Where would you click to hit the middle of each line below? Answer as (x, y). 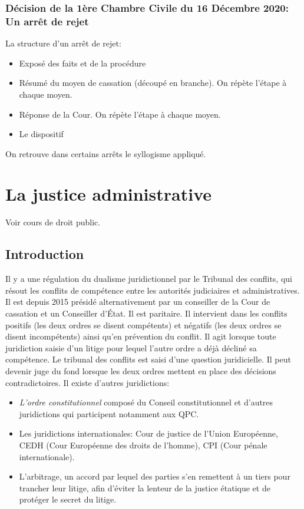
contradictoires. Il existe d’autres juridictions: (87, 382)
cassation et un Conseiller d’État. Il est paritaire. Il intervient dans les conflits (146, 313)
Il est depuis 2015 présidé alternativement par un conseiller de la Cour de (138, 302)
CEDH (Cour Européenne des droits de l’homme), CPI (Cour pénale (143, 445)
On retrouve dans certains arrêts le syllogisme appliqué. (106, 153)
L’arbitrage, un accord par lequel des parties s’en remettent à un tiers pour (155, 476)
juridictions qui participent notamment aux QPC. (109, 413)
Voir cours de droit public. (53, 222)
